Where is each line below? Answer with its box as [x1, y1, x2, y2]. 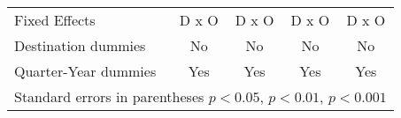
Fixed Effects [14, 10, 96, 30]
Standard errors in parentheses [14, 86, 204, 107]
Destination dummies [14, 35, 146, 55]
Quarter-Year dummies [14, 61, 157, 81]
